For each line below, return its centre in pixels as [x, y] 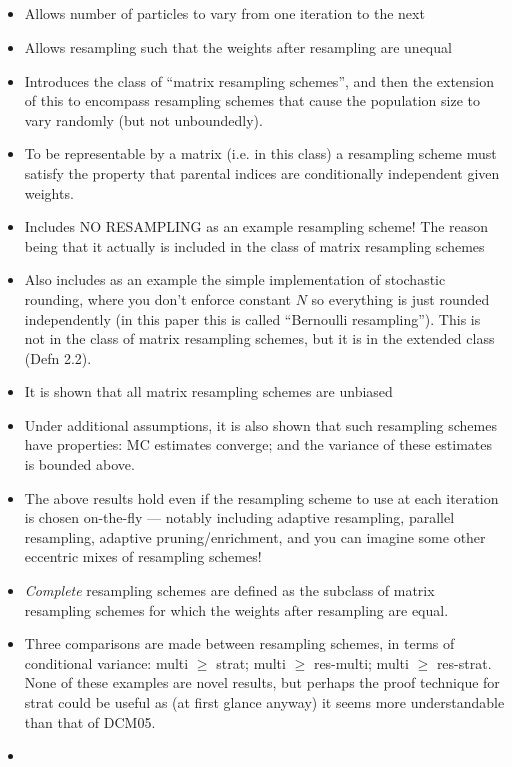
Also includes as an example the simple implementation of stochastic [235, 279]
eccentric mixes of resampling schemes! [143, 556]
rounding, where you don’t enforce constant [158, 298]
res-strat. [464, 662]
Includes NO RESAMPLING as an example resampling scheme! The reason [256, 226]
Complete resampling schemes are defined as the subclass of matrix [229, 590]
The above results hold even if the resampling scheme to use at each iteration [261, 497]
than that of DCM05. [90, 721]
